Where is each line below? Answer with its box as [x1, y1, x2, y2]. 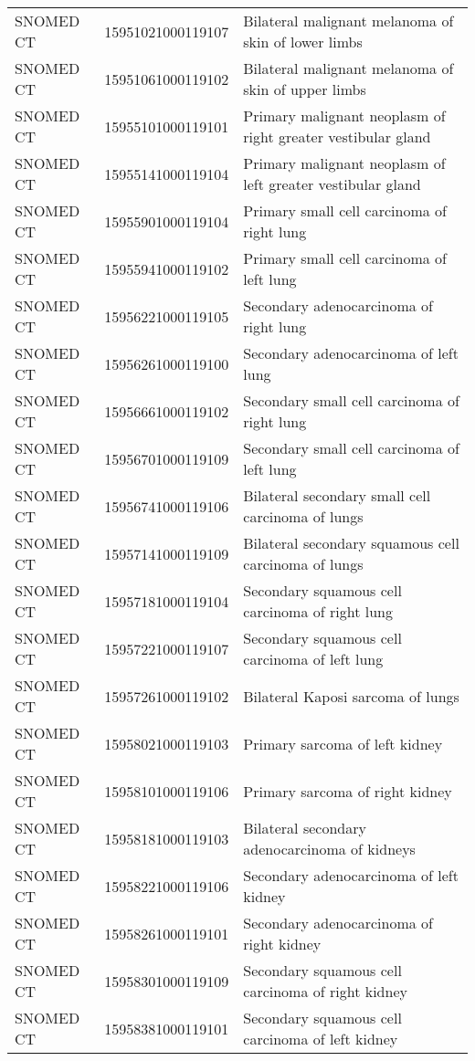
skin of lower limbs [243, 31, 363, 52]
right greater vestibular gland [243, 126, 431, 147]
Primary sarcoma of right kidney [243, 780, 452, 802]
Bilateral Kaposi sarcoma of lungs [243, 685, 459, 707]
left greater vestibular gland [243, 173, 421, 194]
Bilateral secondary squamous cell [243, 532, 459, 553]
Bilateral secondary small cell [243, 485, 431, 506]
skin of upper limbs [243, 79, 366, 100]
